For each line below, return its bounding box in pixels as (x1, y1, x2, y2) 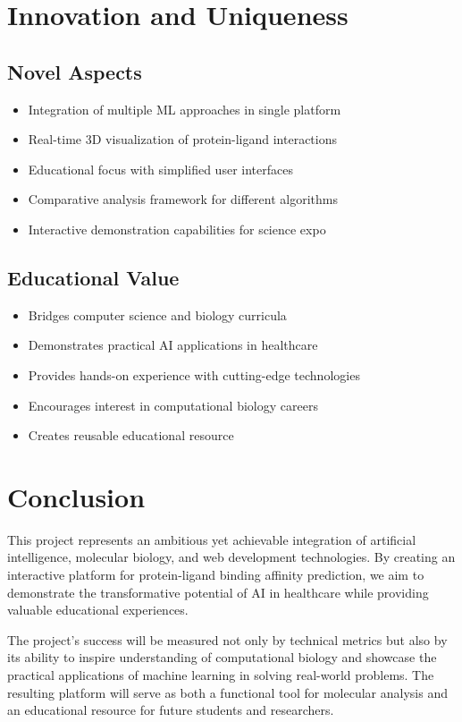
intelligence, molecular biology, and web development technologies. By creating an (7, 548, 456, 566)
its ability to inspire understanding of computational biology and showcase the (7, 648, 437, 667)
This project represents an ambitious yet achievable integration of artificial (7, 530, 416, 548)
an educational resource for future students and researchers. (7, 701, 334, 719)
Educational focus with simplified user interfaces (28, 159, 293, 178)
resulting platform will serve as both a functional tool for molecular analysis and (7, 683, 448, 701)
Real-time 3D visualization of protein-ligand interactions (28, 130, 337, 149)
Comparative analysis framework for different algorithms (28, 190, 338, 208)
